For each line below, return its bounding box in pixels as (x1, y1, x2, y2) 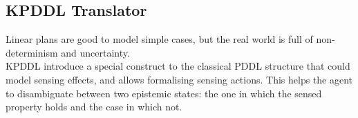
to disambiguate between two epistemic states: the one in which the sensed (6, 86, 322, 100)
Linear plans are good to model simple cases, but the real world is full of (6, 32, 313, 46)
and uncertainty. (61, 45, 130, 59)
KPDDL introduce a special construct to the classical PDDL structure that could (6, 59, 350, 73)
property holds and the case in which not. (6, 99, 182, 114)
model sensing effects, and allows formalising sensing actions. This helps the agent (6, 72, 353, 86)
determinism (6, 45, 58, 59)
